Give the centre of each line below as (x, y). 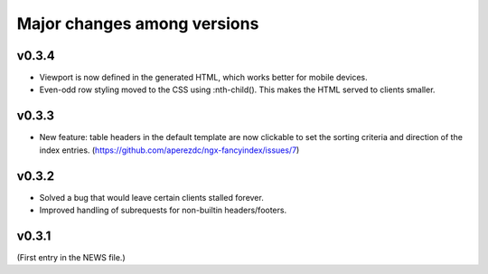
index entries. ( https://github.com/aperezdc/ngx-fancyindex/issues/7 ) (169, 150)
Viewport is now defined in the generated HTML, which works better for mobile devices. (203, 78)
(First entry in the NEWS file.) (71, 257)
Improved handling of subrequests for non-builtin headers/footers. (163, 210)
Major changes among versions (138, 24)
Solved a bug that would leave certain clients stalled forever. (151, 197)
